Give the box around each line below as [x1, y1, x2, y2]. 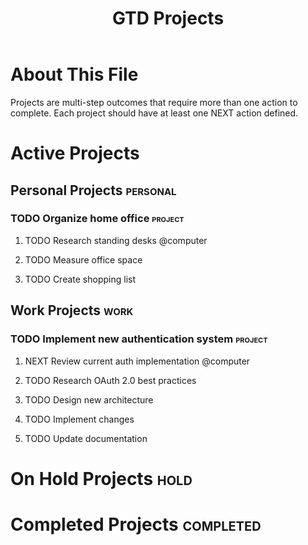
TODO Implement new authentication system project [10, 332, 268, 346]
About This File [10, 63, 139, 86]
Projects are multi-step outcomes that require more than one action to [10, 96, 298, 108]
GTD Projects [111, 7, 225, 30]
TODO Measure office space [24, 253, 143, 266]
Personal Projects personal [10, 182, 177, 199]
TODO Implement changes [24, 413, 135, 425]
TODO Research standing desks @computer [24, 234, 208, 246]
